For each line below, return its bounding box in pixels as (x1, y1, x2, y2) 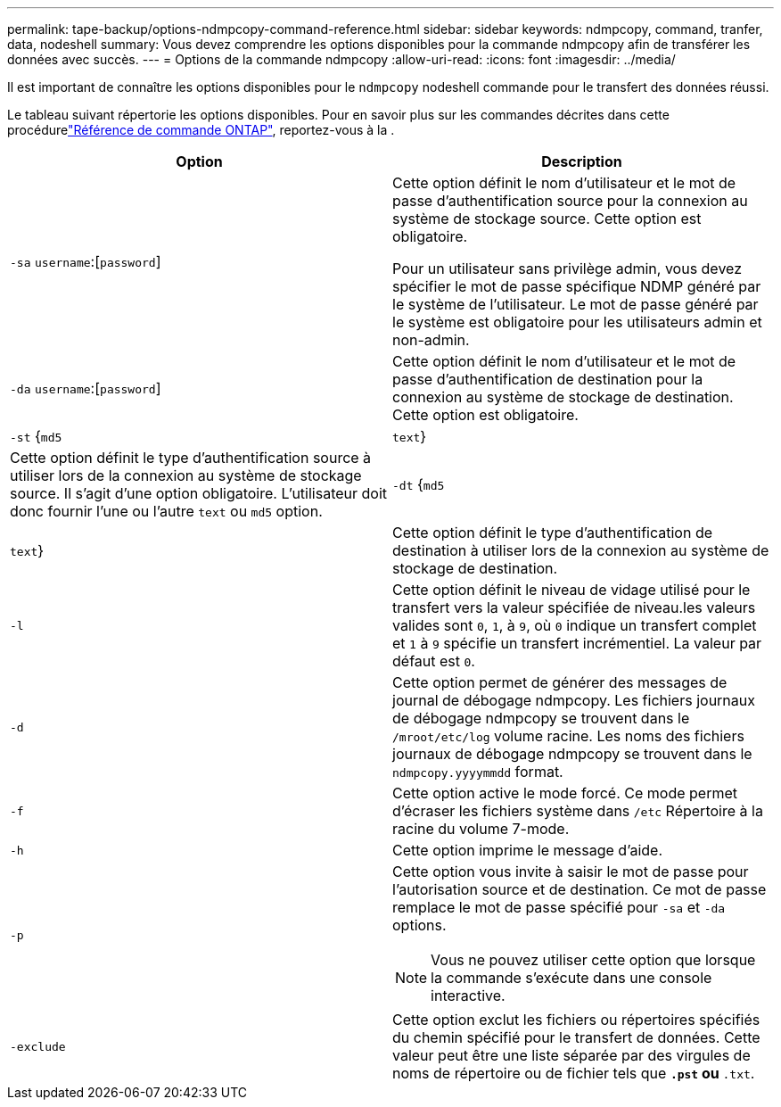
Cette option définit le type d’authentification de (392, 524, 713, 541)
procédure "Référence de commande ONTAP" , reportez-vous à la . (7, 122, 395, 137)
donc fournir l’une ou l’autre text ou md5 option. (10, 502, 323, 520)
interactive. (431, 987, 506, 1004)
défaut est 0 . (392, 652, 475, 670)
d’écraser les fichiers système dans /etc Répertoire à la (392, 802, 763, 820)
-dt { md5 (392, 475, 445, 493)
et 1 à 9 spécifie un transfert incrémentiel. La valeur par (392, 634, 762, 652)
